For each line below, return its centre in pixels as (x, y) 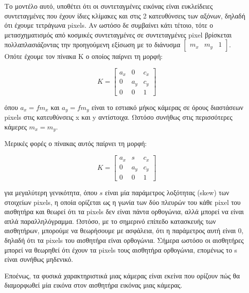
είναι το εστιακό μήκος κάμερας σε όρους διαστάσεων (168, 107)
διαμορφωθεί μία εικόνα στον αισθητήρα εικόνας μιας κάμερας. (93, 285)
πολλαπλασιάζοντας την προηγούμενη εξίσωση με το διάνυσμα (92, 45)
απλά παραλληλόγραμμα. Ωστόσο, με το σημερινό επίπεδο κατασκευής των (110, 221)
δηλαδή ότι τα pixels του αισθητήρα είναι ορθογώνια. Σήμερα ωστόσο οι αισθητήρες (124, 240)
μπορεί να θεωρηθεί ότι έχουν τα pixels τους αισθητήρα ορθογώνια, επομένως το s (121, 249)
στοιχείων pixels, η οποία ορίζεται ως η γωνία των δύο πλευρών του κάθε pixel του (123, 202)
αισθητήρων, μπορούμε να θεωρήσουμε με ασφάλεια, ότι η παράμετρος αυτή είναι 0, (124, 230)
